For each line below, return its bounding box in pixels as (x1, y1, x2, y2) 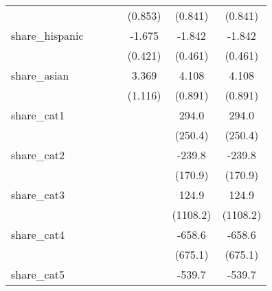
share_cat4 (11, 226, 65, 242)
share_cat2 (11, 147, 65, 163)
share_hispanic (11, 27, 84, 43)
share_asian (11, 67, 69, 83)
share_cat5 (11, 266, 65, 282)
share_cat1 (11, 107, 65, 123)
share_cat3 (11, 187, 65, 202)
